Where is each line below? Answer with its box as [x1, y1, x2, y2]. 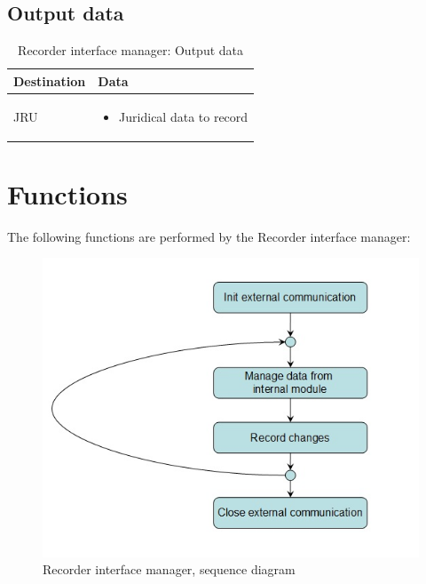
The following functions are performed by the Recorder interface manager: [7, 227, 411, 245]
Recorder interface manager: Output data [18, 41, 244, 60]
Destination [13, 71, 86, 90]
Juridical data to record [119, 107, 248, 125]
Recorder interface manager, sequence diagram [43, 560, 296, 579]
